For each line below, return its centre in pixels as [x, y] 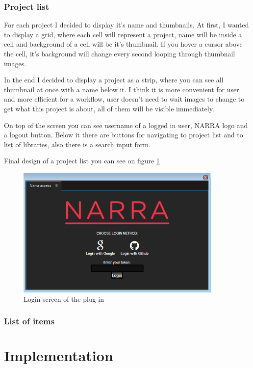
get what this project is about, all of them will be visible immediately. [109, 108]
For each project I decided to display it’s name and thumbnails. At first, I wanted [126, 25]
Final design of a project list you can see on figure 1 [82, 161]
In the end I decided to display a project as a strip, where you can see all [114, 80]
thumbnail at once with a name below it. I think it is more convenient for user [122, 89]
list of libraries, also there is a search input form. [77, 144]
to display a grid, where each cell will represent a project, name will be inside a [123, 34]
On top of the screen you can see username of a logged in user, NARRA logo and [126, 125]
